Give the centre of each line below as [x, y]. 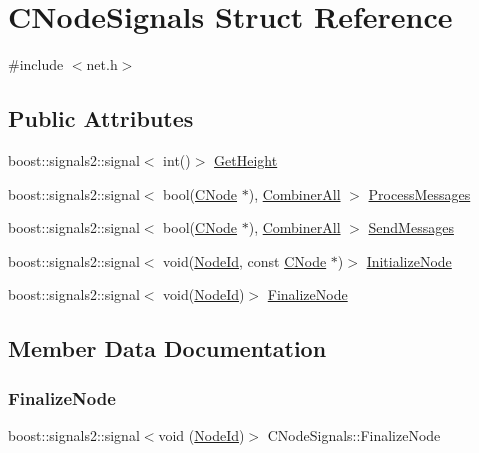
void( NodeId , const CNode [245, 260]
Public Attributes [101, 118]
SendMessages [411, 227]
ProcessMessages [419, 193]
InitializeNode [409, 260]
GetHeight [246, 159]
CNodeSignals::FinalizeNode [354, 434]
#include [36, 64]
